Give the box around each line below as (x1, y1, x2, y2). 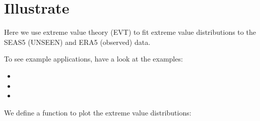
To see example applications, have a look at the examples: (4, 53, 183, 64)
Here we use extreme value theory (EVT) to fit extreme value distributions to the (4, 27, 256, 37)
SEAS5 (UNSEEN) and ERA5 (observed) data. (4, 36, 151, 47)
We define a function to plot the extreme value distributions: (4, 107, 191, 117)
